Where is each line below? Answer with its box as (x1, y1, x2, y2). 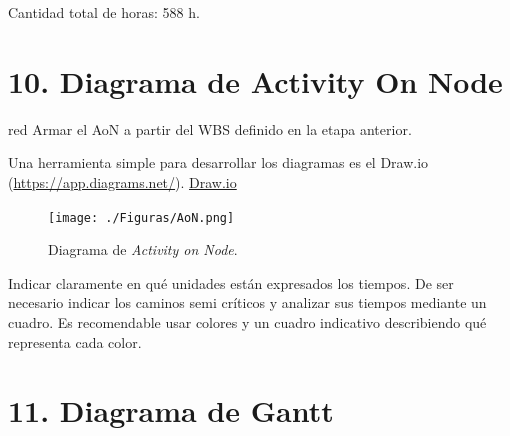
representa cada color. (8, 331, 142, 352)
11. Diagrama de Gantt (8, 390, 334, 431)
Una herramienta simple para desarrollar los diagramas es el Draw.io (8, 152, 429, 173)
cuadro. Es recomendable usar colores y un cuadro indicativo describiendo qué (8, 311, 487, 332)
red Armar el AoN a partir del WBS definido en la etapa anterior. (8, 118, 412, 139)
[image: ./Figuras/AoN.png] (48, 210, 235, 225)
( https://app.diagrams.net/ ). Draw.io (8, 171, 237, 192)
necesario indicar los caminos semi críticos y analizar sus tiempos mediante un (8, 292, 487, 313)
